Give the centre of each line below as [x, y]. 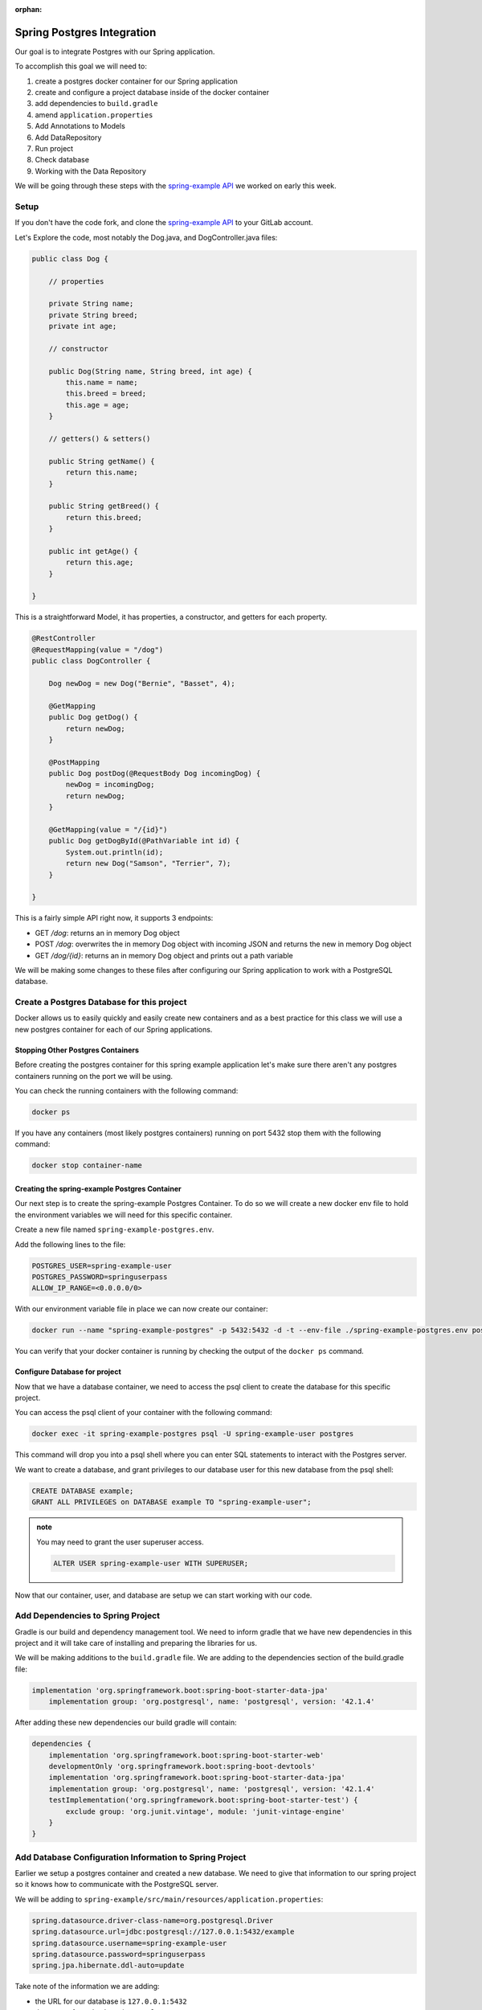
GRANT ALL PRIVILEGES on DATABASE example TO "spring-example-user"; [172, 1502]
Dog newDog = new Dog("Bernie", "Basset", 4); [142, 683]
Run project [54, 149]
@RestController [64, 638]
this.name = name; [102, 383]
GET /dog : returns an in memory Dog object [107, 933]
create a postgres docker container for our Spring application [137, 81]
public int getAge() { [93, 551]
